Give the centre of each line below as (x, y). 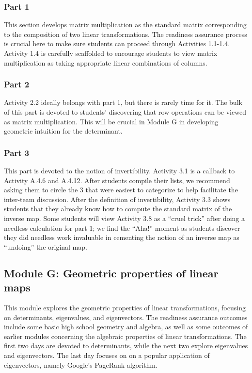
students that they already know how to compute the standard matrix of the (118, 209)
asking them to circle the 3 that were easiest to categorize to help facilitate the (121, 190)
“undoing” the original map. (46, 246)
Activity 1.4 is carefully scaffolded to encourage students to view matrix (111, 53)
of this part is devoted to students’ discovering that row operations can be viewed (125, 112)
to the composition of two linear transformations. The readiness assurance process (126, 34)
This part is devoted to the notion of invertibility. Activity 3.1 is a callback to (119, 170)
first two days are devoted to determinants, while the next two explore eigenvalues (126, 346)
